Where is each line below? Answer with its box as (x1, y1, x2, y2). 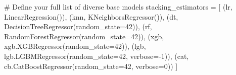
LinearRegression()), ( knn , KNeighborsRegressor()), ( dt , (4, 11, 178, 22)
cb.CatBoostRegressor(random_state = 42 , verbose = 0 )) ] (4, 60, 178, 71)
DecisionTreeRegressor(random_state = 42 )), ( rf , (4, 21, 152, 32)
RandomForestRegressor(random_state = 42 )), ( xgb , (4, 31, 164, 41)
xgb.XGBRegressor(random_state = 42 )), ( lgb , (4, 41, 146, 51)
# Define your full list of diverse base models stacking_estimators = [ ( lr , (4, 2, 232, 12)
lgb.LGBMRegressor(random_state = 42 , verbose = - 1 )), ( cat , (4, 50, 189, 61)
